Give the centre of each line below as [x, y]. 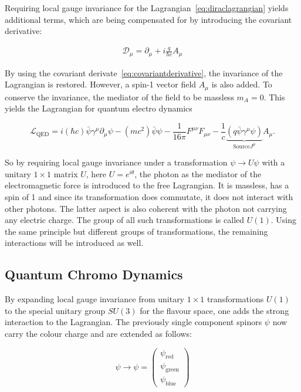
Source [241, 146]
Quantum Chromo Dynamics [94, 274]
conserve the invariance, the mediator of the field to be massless [119, 97]
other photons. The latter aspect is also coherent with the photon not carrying [146, 208]
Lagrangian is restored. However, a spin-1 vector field [101, 84]
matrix [66, 173]
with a [273, 162]
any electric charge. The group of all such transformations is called [125, 220]
